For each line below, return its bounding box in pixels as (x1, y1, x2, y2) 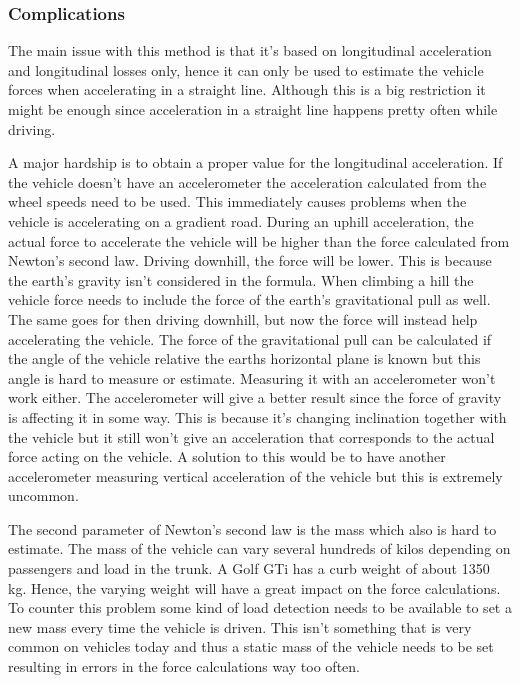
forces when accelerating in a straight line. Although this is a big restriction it (8, 79, 486, 100)
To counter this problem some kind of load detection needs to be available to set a (8, 597, 512, 618)
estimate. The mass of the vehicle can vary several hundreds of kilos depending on (8, 538, 511, 559)
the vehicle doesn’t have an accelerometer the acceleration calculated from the (8, 171, 487, 192)
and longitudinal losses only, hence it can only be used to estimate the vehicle (8, 59, 484, 80)
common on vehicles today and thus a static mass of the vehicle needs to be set (8, 636, 494, 657)
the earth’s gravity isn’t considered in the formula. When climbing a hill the (8, 269, 474, 290)
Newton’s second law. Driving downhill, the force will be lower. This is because (8, 250, 492, 271)
